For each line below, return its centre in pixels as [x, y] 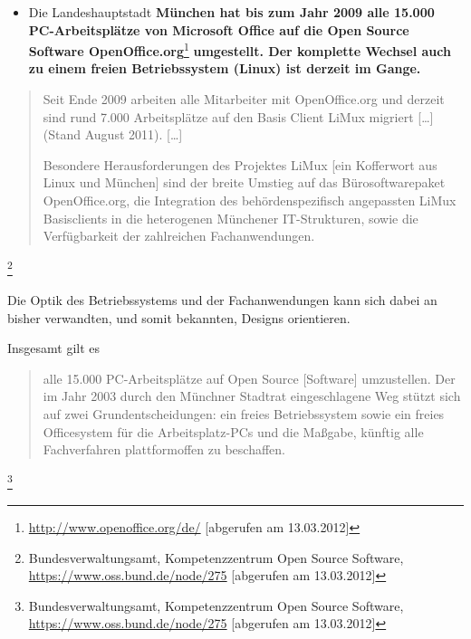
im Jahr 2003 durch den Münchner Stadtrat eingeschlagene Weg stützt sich [252, 396]
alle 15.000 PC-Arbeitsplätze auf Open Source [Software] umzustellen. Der [249, 378]
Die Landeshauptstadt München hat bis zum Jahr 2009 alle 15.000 [231, 12]
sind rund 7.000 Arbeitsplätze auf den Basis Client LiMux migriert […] [238, 116]
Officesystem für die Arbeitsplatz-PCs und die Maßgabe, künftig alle [233, 431]
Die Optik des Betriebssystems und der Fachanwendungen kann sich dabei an [222, 300]
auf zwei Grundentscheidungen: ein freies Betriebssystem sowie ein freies [244, 414]
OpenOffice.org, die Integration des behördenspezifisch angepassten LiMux [250, 200]
